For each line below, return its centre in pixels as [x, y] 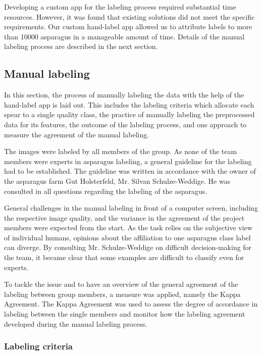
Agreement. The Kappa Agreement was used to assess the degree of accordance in [131, 304]
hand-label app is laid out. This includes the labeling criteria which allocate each [129, 104]
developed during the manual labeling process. [76, 323]
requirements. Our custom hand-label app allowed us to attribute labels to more [128, 27]
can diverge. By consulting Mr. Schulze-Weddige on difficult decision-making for [128, 247]
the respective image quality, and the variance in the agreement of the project [124, 217]
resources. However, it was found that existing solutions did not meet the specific [129, 16]
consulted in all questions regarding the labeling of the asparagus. [106, 191]
